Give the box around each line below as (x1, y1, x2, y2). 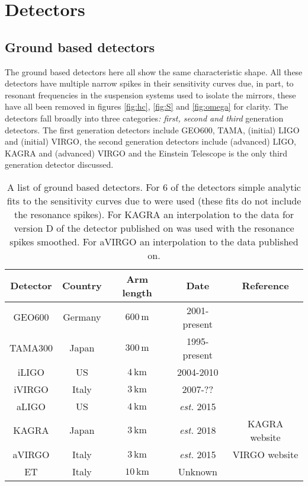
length (122, 285, 152, 299)
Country (62, 279, 102, 293)
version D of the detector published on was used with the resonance (14, 220, 294, 235)
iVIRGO (14, 382, 49, 396)
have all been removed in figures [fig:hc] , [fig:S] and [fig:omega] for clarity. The (5, 100, 288, 113)
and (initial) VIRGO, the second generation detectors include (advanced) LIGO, (5, 135, 297, 148)
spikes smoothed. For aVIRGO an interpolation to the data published (9, 234, 299, 248)
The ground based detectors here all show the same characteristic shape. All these (5, 65, 303, 78)
